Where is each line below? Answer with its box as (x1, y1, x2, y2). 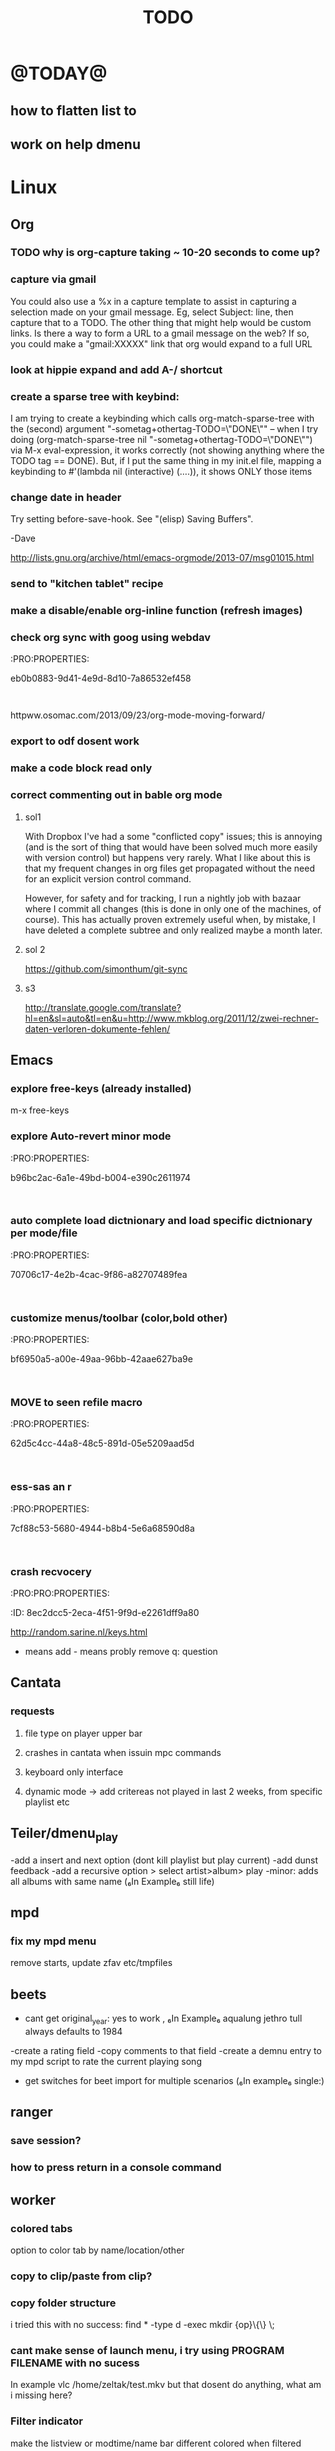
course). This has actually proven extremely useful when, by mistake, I (24, 913, 316, 925)
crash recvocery (10, 1564, 92, 1578)
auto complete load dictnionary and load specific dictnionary (10, 1214, 313, 1228)
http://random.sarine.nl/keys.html (10, 1626, 148, 1638)
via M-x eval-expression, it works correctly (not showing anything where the (10, 444, 325, 456)
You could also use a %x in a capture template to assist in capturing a (10, 295, 297, 307)
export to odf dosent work (10, 734, 140, 748)
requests (10, 1704, 55, 1718)
